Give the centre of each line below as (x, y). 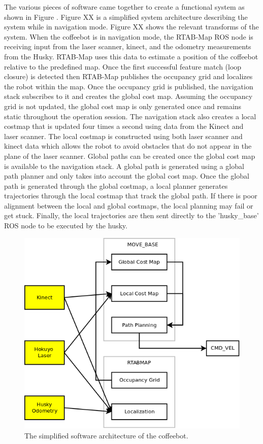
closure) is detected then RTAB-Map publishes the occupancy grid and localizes (128, 76)
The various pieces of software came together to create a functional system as (124, 7)
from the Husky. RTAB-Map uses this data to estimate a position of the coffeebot (131, 56)
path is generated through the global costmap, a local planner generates (116, 185)
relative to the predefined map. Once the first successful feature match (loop (123, 66)
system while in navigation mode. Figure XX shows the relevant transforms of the (131, 27)
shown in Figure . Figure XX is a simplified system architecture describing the (126, 16)
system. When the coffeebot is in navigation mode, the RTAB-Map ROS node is (129, 36)
